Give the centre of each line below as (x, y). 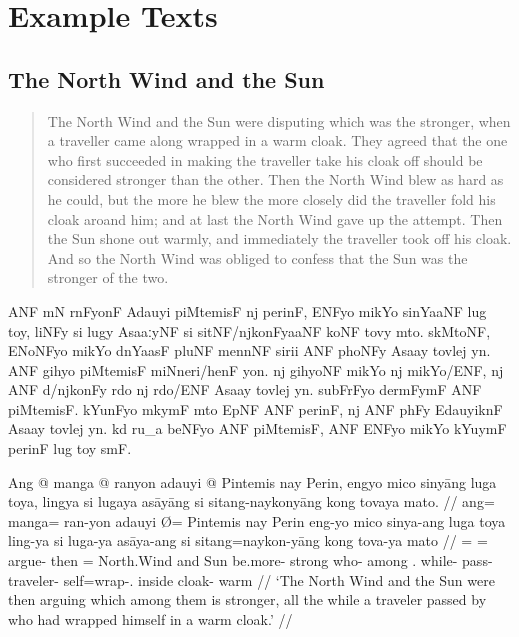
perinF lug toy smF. (70, 448)
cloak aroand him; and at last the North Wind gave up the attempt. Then (275, 218)
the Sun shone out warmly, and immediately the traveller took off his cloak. (279, 238)
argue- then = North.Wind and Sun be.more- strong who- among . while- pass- (250, 560)
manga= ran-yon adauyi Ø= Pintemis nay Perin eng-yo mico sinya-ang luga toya (257, 520)
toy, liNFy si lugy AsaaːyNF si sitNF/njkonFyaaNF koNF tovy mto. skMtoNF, (249, 330)
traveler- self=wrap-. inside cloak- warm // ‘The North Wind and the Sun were (251, 579)
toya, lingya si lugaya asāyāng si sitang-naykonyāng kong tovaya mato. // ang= (251, 501)
